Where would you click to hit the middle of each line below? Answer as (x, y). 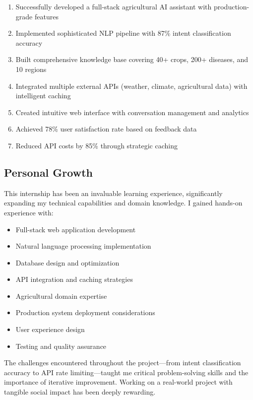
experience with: (29, 212)
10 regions (31, 69)
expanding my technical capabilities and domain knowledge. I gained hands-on (123, 203)
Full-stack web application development (76, 229)
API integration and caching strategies (74, 279)
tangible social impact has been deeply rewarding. (80, 392)
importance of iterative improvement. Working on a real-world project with (118, 382)
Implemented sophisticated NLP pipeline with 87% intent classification (123, 33)
